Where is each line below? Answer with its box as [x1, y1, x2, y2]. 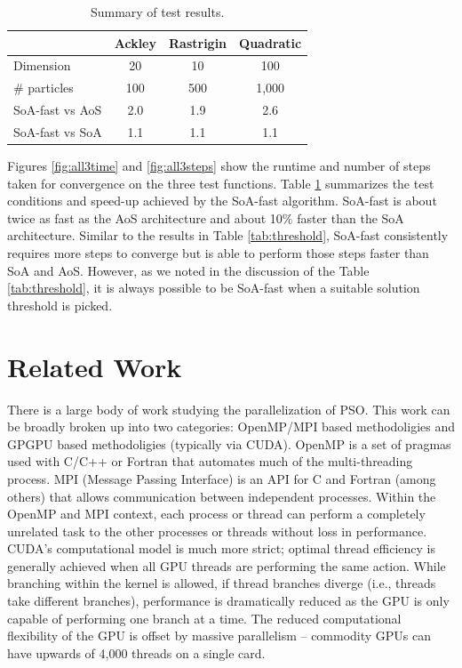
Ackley [114, 33, 156, 52]
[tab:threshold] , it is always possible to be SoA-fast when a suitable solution [7, 278, 420, 297]
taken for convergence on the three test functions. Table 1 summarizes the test [7, 173, 434, 192]
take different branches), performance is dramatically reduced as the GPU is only [7, 592, 450, 610]
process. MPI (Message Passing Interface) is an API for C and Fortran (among [7, 469, 436, 487]
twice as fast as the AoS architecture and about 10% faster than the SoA [7, 208, 404, 227]
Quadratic [239, 33, 302, 52]
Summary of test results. [90, 3, 225, 20]
